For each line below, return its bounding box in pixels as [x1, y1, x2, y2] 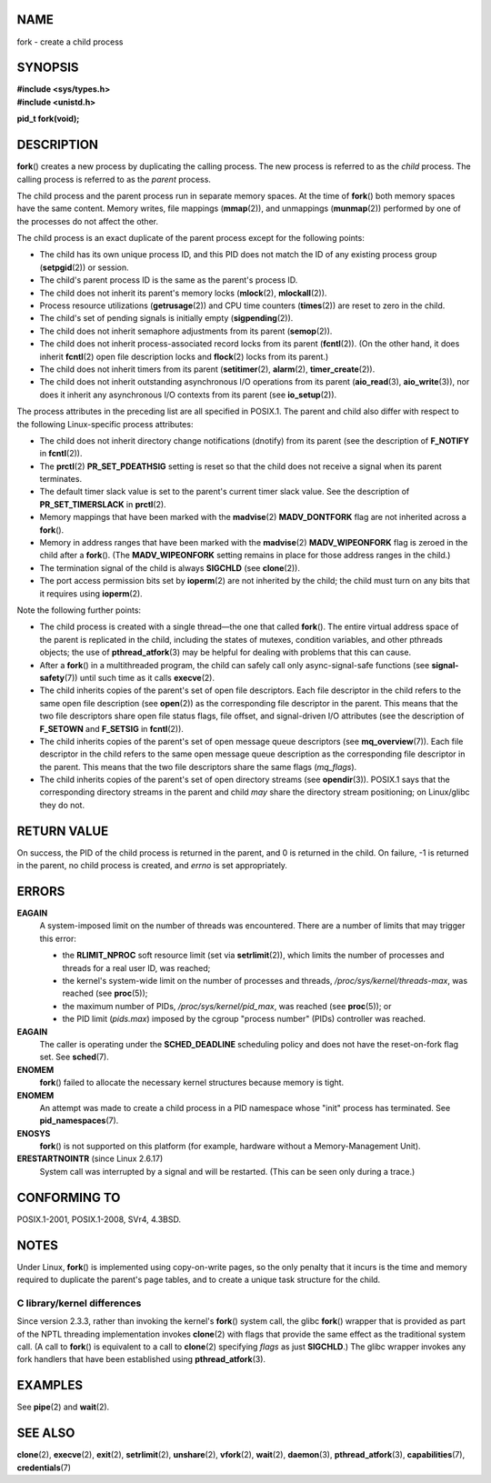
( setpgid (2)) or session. [39, 262, 129, 273]
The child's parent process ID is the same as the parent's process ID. [39, 275, 298, 286]
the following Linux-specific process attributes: [16, 418, 194, 429]
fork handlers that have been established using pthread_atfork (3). [16, 1354, 266, 1365]
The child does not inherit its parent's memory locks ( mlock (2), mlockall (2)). [39, 287, 327, 298]
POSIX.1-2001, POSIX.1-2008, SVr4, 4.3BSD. [16, 1214, 182, 1225]
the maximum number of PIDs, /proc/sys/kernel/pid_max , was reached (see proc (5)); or [62, 1000, 392, 1011]
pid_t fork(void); [16, 114, 80, 125]
